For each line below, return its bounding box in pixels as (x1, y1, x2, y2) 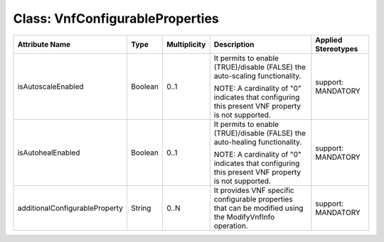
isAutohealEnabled (17, 148, 80, 158)
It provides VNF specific (213, 185, 294, 195)
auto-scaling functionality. (213, 71, 302, 81)
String (131, 203, 151, 213)
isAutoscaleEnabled (17, 82, 85, 92)
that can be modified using (213, 203, 304, 213)
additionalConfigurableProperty (17, 203, 124, 213)
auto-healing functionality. (213, 137, 302, 147)
